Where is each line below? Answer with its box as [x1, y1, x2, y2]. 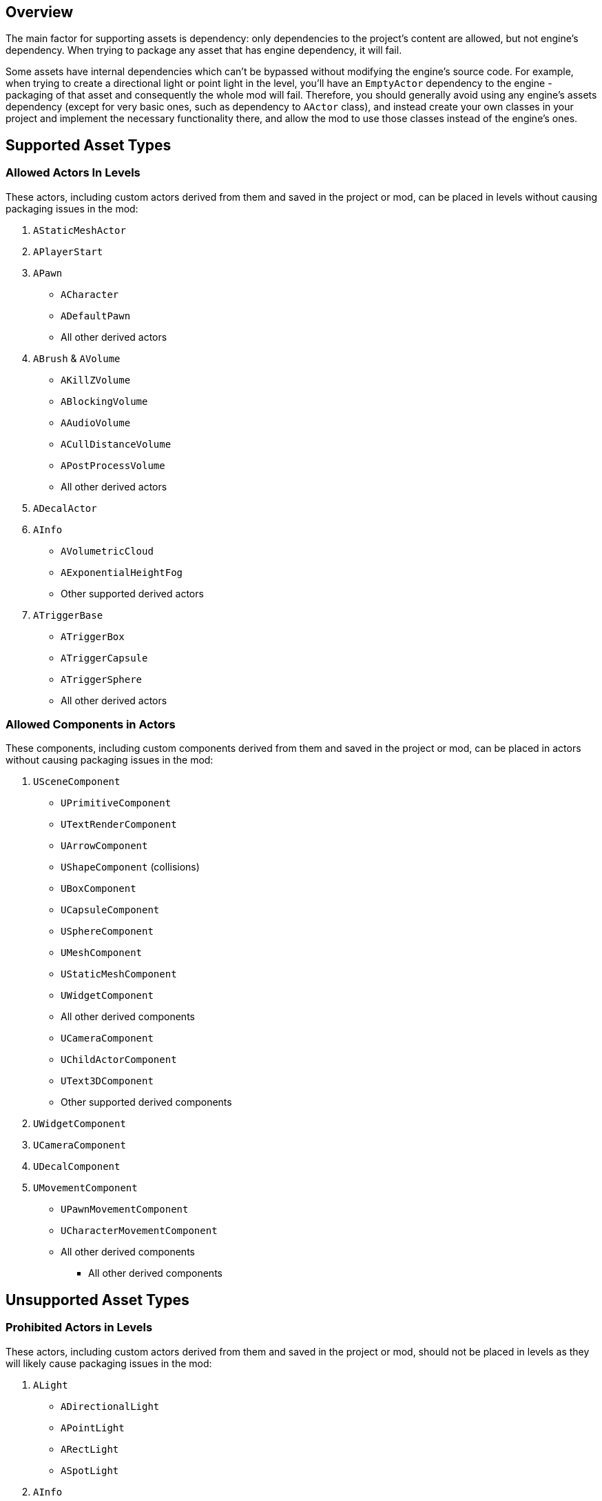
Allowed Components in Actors [6, 717, 176, 732]
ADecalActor [33, 502, 97, 514]
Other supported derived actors [61, 587, 204, 599]
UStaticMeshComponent [61, 968, 177, 980]
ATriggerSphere [61, 673, 143, 685]
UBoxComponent [61, 883, 136, 895]
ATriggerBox [61, 630, 125, 642]
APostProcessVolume [61, 459, 165, 471]
